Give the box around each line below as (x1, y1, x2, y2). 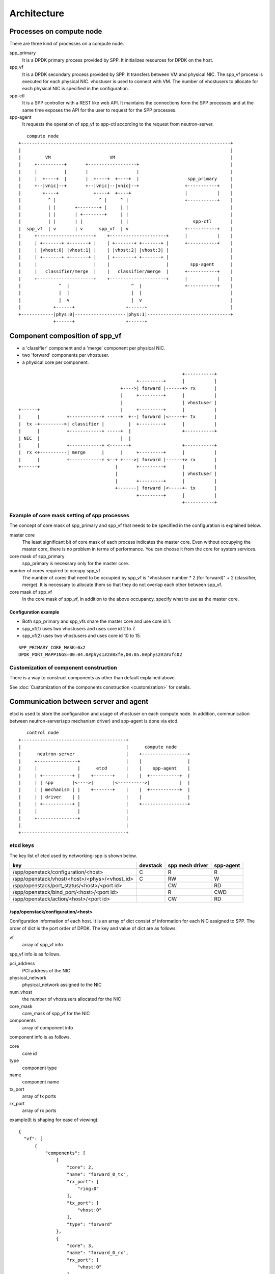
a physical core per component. (22, 359, 89, 365)
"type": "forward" (66, 1221, 113, 1227)
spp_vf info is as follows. (9, 951, 61, 957)
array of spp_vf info (22, 942, 63, 948)
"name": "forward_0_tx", (66, 1172, 129, 1177)
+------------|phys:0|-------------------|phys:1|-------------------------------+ (18, 311, 234, 317)
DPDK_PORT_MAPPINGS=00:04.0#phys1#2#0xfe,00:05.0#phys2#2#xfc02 (18, 652, 183, 657)
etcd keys (9, 842, 34, 849)
